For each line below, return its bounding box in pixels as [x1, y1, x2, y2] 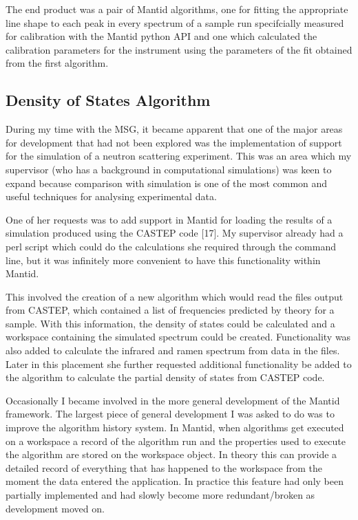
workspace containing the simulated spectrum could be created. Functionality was [6, 329, 351, 344]
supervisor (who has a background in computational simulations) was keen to [6, 162, 332, 176]
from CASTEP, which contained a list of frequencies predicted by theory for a [6, 303, 335, 317]
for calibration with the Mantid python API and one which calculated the [6, 29, 317, 43]
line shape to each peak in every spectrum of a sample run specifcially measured [6, 15, 344, 30]
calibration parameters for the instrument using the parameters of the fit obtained [6, 42, 352, 56]
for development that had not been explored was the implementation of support [6, 135, 342, 149]
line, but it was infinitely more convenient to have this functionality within [6, 252, 321, 267]
